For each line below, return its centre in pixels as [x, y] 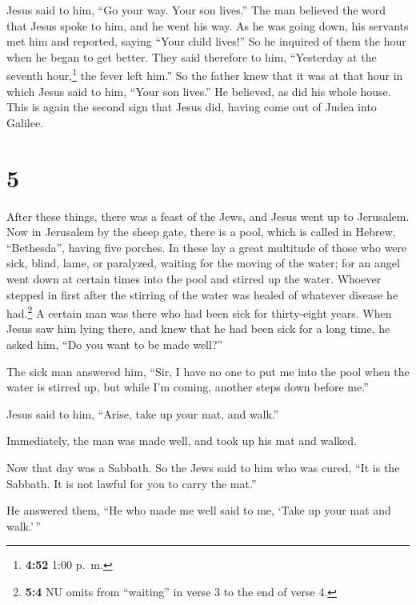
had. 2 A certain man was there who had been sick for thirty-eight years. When [199, 312]
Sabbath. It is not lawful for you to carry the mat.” [132, 483]
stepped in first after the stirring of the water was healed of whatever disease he [202, 294]
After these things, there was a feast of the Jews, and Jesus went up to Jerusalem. [208, 216]
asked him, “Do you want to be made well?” [115, 344]
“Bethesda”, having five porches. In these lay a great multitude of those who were [207, 247]
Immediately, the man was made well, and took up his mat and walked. [182, 441]
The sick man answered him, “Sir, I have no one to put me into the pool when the [208, 371]
